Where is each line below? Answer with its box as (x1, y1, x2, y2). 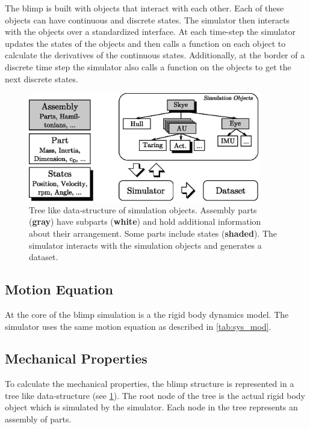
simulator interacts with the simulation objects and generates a (29, 239, 262, 251)
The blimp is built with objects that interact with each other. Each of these (5, 2, 284, 14)
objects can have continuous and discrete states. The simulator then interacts (5, 13, 290, 26)
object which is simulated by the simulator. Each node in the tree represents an (5, 401, 298, 413)
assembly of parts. (5, 413, 72, 425)
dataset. (29, 251, 58, 263)
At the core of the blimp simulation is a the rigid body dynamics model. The (5, 308, 289, 320)
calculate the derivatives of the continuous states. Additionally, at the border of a (5, 49, 305, 61)
